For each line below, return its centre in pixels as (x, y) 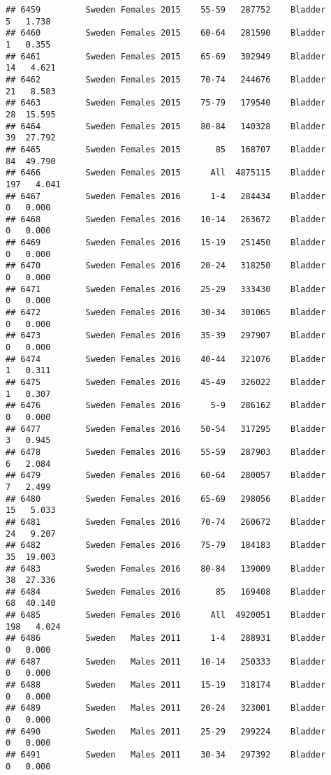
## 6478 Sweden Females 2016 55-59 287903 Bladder (166, 452)
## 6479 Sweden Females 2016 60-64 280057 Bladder (166, 476)
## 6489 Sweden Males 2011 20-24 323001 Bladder (166, 708)
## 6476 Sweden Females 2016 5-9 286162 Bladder (166, 406)
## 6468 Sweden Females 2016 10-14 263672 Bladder (166, 219)
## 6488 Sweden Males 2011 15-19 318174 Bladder (166, 685)
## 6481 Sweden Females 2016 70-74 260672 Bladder (166, 522)
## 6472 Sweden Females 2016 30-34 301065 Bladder (166, 313)
